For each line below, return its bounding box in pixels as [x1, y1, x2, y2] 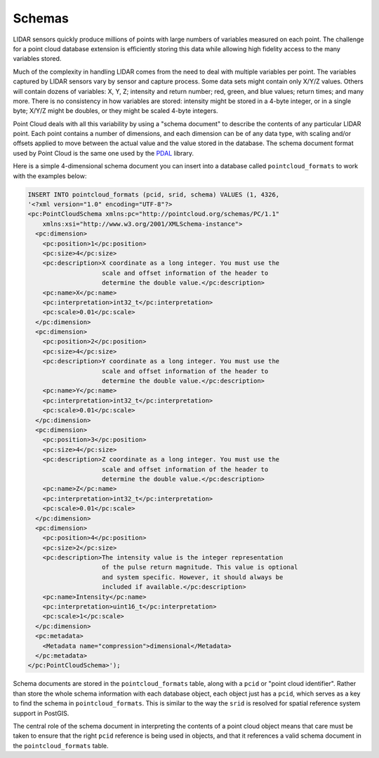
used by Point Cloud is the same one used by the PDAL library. [13, 149, 194, 157]
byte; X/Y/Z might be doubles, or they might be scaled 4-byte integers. [13, 107, 218, 115]
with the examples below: [13, 172, 87, 180]
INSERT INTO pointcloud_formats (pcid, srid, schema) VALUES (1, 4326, [27, 190, 280, 198]
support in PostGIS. [13, 709, 69, 717]
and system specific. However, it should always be [102, 573, 284, 581]
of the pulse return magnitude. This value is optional [102, 563, 298, 571]
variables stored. [13, 55, 62, 63]
